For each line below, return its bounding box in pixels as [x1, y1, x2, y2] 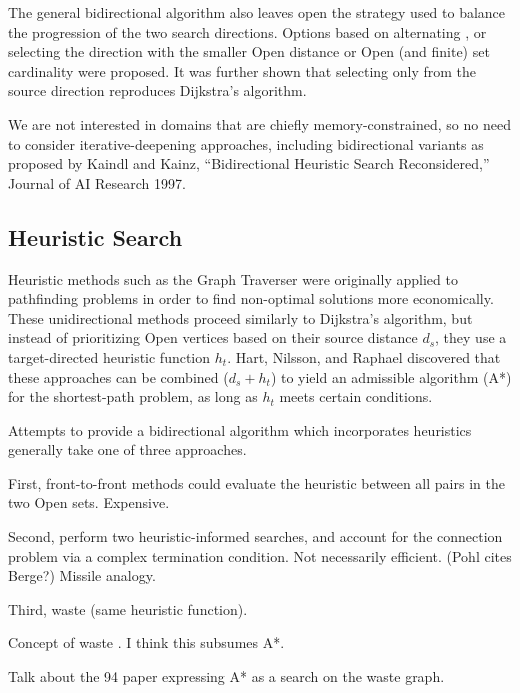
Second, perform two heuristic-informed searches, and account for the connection [8, 526, 503, 547]
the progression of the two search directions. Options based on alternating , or [8, 21, 487, 42]
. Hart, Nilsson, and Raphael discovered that [227, 346, 501, 367]
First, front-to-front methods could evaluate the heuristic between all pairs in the [8, 472, 505, 493]
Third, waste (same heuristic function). [8, 598, 248, 619]
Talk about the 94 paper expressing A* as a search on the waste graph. [8, 666, 445, 687]
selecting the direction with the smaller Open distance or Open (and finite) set [8, 41, 490, 62]
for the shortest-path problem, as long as [8, 386, 258, 407]
